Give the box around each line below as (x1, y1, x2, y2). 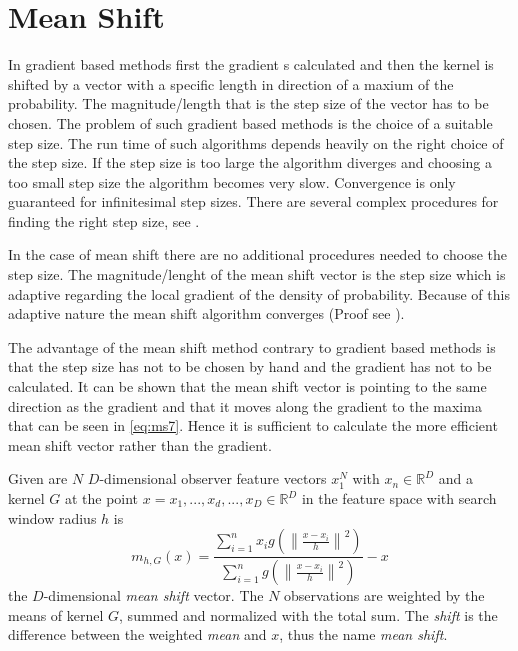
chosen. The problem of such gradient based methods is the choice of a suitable (8, 112, 493, 133)
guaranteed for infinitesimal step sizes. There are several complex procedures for (8, 191, 499, 212)
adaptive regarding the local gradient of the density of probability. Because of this (8, 283, 510, 304)
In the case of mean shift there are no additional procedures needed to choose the (8, 244, 507, 265)
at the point (64, 488, 139, 508)
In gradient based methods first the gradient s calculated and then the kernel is (8, 54, 494, 75)
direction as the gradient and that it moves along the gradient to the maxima (8, 395, 482, 416)
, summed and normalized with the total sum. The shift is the (119, 604, 498, 625)
